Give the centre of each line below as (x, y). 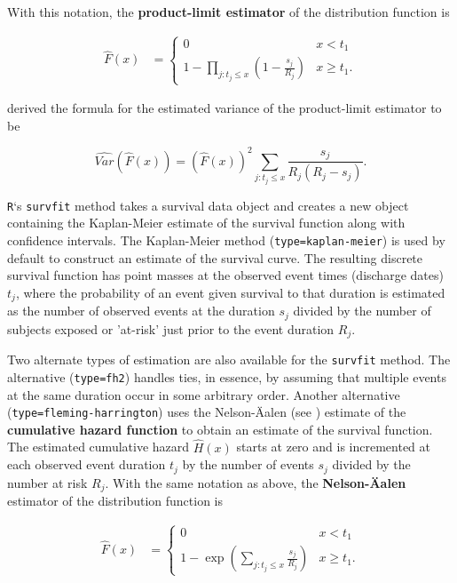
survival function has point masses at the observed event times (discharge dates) (225, 275)
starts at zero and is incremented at (333, 447)
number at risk (47, 482)
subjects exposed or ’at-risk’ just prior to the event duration (171, 328)
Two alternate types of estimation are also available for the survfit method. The (229, 359)
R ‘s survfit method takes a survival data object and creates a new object (208, 205)
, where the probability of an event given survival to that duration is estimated (230, 292)
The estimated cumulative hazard (98, 447)
